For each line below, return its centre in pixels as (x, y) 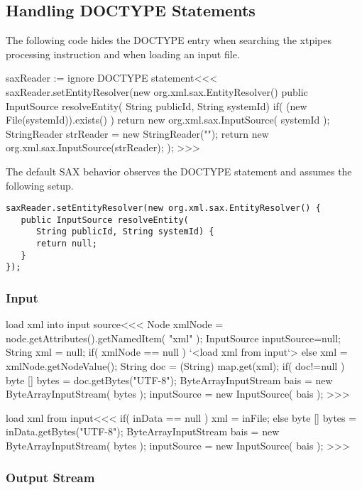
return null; (66, 244)
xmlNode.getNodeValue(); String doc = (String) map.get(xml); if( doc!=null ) (175, 366)
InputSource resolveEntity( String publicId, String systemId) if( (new (157, 105)
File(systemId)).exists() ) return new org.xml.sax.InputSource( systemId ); (168, 120)
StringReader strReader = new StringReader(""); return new (137, 133)
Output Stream (50, 477)
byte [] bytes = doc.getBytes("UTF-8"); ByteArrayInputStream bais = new (169, 380)
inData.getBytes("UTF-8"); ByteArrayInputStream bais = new (143, 431)
